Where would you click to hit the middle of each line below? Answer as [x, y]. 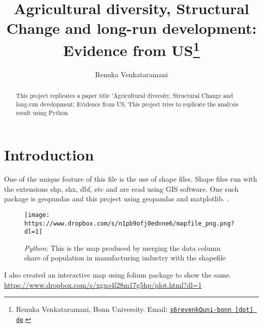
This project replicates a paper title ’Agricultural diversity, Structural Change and [124, 96]
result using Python [42, 112]
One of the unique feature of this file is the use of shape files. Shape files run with [131, 179]
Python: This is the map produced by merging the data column [122, 248]
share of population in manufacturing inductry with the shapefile [125, 258]
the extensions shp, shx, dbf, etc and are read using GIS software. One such [121, 188]
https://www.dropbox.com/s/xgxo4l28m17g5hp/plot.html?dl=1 [103, 284]
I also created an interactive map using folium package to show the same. [118, 275]
